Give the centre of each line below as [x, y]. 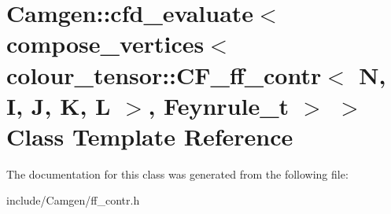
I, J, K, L [59, 105]
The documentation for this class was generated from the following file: [177, 173]
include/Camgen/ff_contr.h [73, 200]
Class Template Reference [150, 136]
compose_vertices [105, 44]
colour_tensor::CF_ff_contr [164, 74]
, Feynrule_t [219, 105]
